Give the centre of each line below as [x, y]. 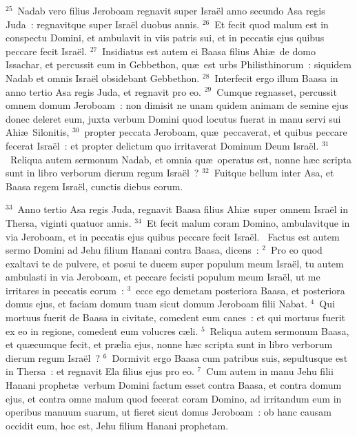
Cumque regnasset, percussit [277, 91]
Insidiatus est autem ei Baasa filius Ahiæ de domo [209, 51]
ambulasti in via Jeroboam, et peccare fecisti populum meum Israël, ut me [163, 277]
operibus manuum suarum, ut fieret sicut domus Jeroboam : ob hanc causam [169, 412]
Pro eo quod [296, 250]
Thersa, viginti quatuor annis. [69, 222]
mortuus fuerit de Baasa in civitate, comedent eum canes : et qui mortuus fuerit [175, 317]
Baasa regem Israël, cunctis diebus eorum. [94, 186]
